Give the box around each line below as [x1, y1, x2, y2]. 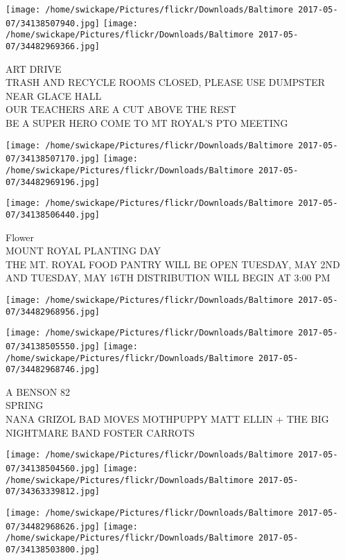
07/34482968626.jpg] [6, 521, 100, 532]
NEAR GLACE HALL [6, 88, 102, 103]
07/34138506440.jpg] [6, 209, 100, 220]
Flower [6, 229, 35, 244]
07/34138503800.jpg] [6, 544, 100, 554]
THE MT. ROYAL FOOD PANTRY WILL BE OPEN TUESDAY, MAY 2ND [6, 256, 340, 271]
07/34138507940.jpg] [6, 18, 100, 28]
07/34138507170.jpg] [6, 154, 100, 164]
